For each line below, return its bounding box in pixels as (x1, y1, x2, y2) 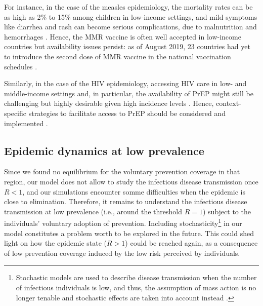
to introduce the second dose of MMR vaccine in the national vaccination (4, 51, 231, 61)
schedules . (4, 61, 37, 71)
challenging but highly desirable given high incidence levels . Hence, (4, 98, 214, 108)
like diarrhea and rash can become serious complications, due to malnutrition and (4, 21, 257, 32)
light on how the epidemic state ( (4, 238, 107, 248)
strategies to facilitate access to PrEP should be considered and (28, 107, 226, 118)
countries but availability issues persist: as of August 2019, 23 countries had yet (4, 41, 250, 52)
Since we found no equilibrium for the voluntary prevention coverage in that (4, 166, 240, 177)
